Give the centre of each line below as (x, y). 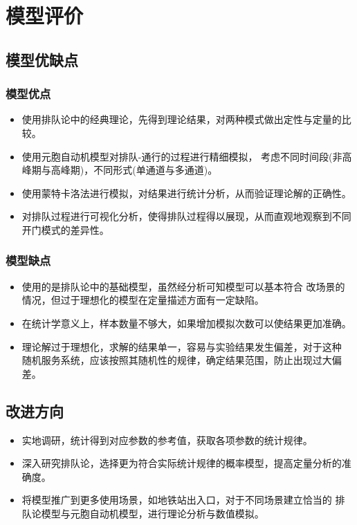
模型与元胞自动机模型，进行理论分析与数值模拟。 (153, 513)
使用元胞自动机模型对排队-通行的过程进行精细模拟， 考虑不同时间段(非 (182, 156)
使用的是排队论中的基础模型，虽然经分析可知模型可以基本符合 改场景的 (183, 286)
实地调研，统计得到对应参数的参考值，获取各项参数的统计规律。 (167, 440)
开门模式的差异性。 (65, 229)
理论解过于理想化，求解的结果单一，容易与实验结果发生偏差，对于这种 (182, 346)
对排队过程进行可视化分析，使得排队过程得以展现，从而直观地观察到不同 (186, 216)
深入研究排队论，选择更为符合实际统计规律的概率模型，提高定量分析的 (182, 463)
